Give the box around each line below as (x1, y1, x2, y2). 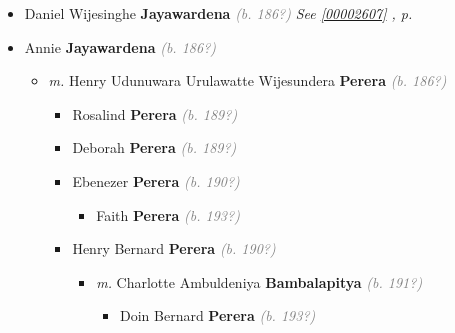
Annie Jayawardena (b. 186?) (24, 36, 217, 57)
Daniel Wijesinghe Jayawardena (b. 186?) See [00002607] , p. (24, 3, 413, 23)
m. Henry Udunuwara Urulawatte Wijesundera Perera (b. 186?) (48, 70, 447, 91)
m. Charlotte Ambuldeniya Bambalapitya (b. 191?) (96, 271, 423, 292)
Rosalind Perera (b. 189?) (72, 103, 238, 124)
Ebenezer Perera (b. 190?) (72, 170, 240, 191)
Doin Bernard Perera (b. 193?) (119, 305, 316, 326)
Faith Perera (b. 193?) (96, 204, 240, 225)
